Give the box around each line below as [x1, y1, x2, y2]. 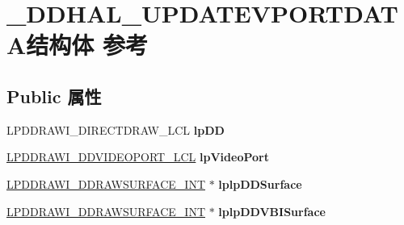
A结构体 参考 [6, 28, 149, 61]
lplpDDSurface [218, 175, 302, 192]
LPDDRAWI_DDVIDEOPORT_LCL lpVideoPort [6, 148, 269, 165]
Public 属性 [6, 83, 102, 108]
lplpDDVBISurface [218, 202, 326, 219]
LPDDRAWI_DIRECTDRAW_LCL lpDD [6, 121, 225, 138]
